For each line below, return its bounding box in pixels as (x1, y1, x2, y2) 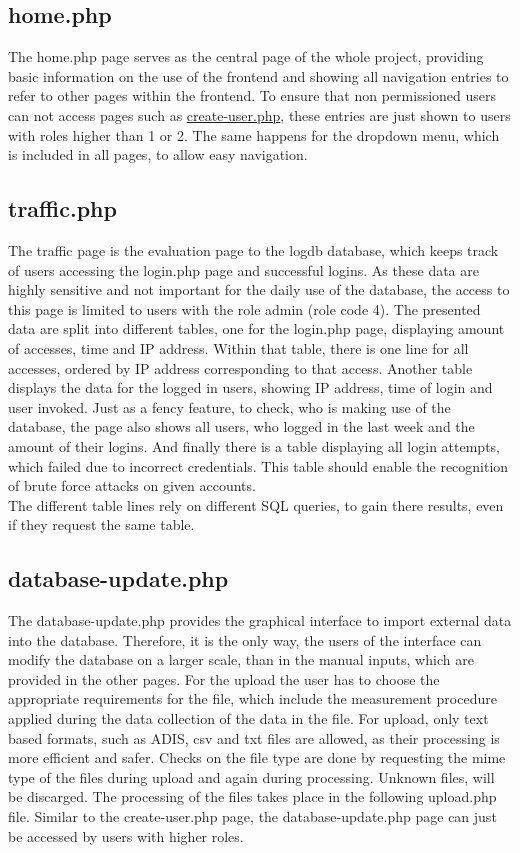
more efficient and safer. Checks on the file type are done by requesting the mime (8, 747, 506, 768)
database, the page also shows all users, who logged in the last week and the (8, 416, 475, 437)
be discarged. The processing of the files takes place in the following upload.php (8, 786, 497, 807)
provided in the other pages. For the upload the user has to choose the (8, 668, 440, 689)
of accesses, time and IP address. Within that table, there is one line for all (8, 337, 469, 358)
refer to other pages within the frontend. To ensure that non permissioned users (8, 85, 497, 106)
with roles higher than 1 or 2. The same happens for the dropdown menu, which (8, 124, 500, 145)
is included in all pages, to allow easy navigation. (8, 144, 308, 165)
